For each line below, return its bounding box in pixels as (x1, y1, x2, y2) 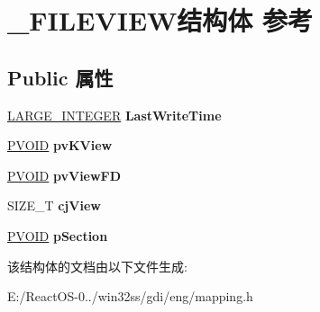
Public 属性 (7, 63, 114, 91)
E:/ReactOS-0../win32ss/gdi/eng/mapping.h (7, 287, 253, 306)
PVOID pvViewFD (7, 165, 122, 184)
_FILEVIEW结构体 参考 (7, 2, 314, 39)
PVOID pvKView (7, 136, 113, 155)
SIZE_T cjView (7, 196, 101, 215)
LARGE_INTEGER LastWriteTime (7, 105, 222, 124)
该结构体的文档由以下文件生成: (7, 256, 187, 275)
